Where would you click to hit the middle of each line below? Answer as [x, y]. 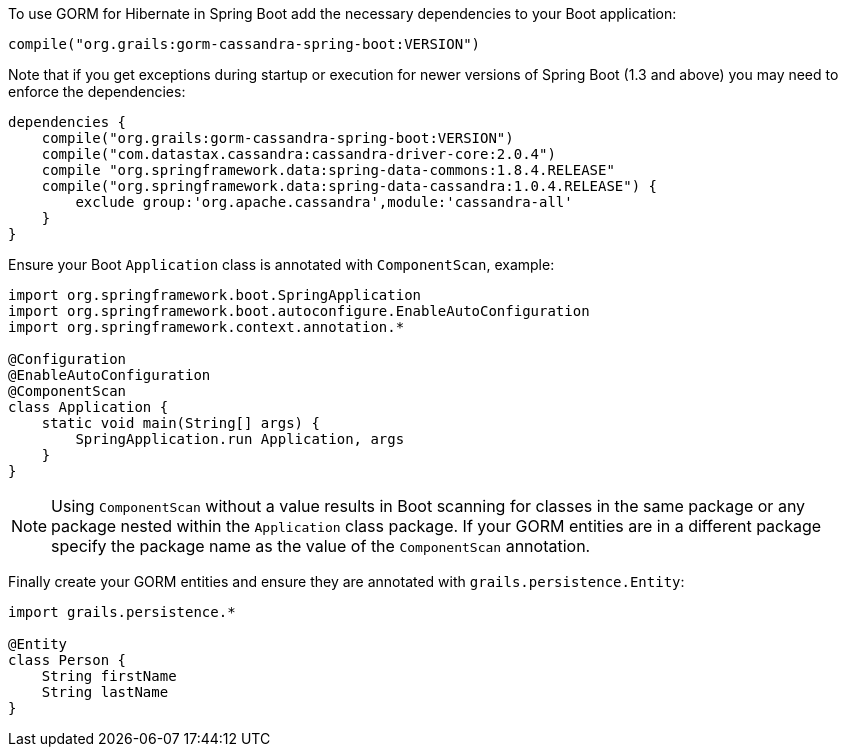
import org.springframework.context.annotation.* [206, 327]
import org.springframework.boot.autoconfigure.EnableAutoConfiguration [299, 311]
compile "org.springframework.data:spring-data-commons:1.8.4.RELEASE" [328, 170]
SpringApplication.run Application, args [240, 439]
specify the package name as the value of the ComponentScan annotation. [321, 546]
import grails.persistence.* [122, 612]
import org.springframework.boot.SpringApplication [215, 295]
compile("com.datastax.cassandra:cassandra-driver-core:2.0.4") [298, 154]
